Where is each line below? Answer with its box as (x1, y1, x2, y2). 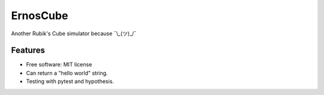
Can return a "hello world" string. (26, 69, 108, 76)
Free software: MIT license (26, 61, 92, 68)
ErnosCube (11, 9, 68, 22)
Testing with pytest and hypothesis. (26, 78, 114, 85)
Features (11, 45, 45, 56)
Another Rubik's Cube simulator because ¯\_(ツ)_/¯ (11, 30, 137, 37)
